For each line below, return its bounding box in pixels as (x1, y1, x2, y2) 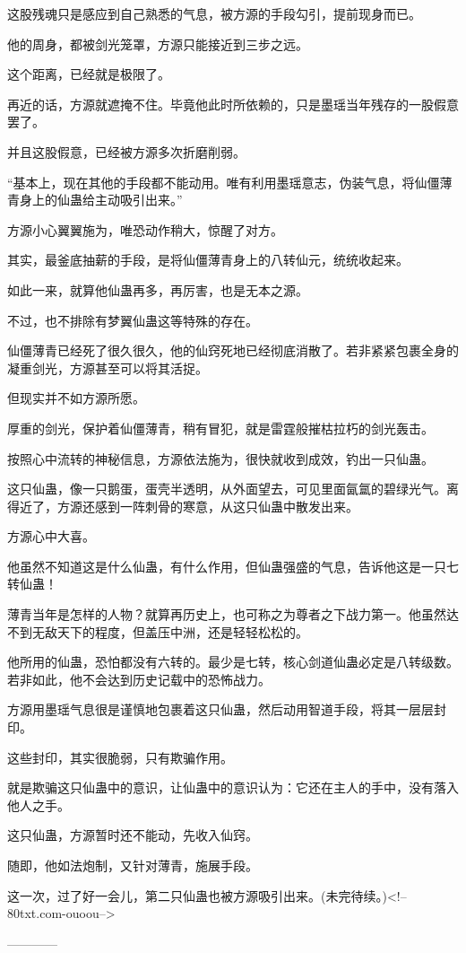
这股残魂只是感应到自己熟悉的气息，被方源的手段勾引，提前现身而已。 (7, 4, 421, 22)
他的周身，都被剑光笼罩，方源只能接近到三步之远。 (7, 34, 308, 53)
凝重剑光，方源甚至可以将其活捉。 (7, 358, 208, 377)
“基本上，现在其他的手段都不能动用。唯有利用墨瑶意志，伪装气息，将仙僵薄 (7, 172, 453, 191)
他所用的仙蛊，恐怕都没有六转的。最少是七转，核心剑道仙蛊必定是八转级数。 (7, 652, 459, 671)
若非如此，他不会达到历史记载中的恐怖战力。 (7, 669, 271, 688)
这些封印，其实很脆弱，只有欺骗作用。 (7, 748, 233, 766)
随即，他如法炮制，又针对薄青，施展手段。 (7, 856, 258, 874)
